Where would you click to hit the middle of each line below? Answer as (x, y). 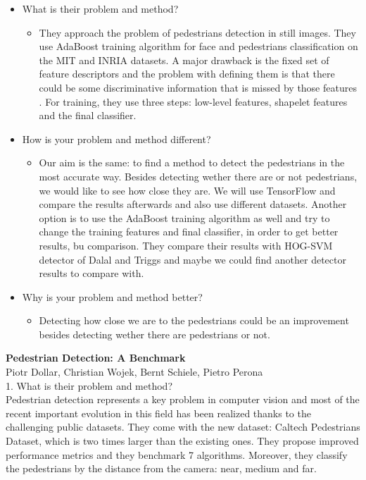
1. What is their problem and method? (89, 385)
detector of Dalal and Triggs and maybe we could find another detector (193, 259)
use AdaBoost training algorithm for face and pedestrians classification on (198, 46)
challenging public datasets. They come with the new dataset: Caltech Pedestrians (183, 427)
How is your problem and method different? (116, 139)
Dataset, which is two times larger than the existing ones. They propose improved (182, 441)
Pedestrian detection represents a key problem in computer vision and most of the (183, 399)
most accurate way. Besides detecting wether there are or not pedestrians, (198, 176)
